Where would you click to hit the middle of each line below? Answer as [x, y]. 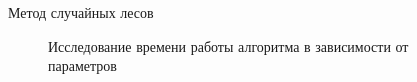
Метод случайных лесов [81, 12]
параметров [82, 65]
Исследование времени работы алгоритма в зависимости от [228, 45]
